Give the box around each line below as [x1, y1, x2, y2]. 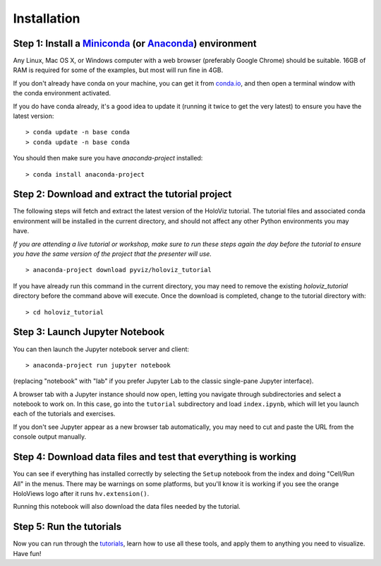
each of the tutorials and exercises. [13, 410, 116, 418]
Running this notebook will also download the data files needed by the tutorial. [13, 502, 241, 511]
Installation [13, 11, 80, 26]
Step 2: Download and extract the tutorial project [13, 188, 232, 201]
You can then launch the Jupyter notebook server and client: [13, 345, 190, 353]
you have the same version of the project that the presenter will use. [13, 249, 212, 258]
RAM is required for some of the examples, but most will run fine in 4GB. [13, 66, 224, 74]
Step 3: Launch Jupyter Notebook [13, 326, 165, 338]
